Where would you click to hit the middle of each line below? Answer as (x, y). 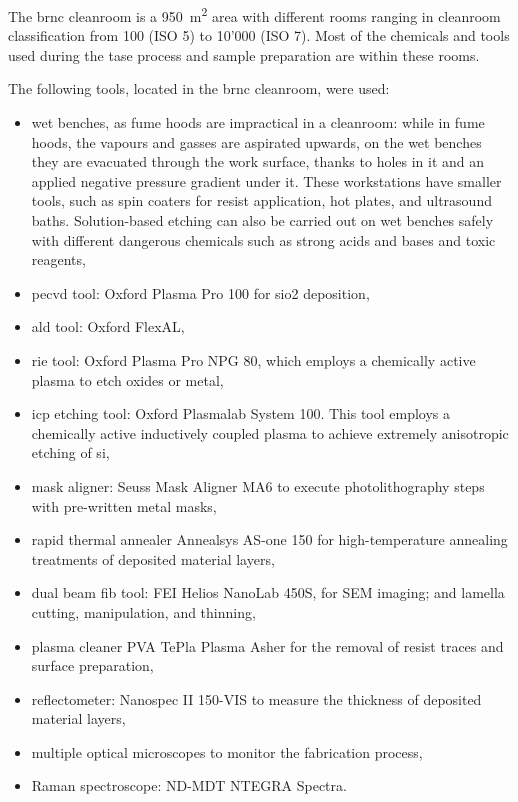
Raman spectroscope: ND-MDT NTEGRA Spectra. (189, 785)
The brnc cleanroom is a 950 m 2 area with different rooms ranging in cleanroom (254, 14)
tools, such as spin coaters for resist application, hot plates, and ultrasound (261, 200)
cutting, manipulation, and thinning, (143, 611)
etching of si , (70, 452)
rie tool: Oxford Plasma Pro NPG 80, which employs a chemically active (253, 359)
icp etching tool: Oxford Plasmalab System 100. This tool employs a (241, 413)
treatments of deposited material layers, (153, 558)
